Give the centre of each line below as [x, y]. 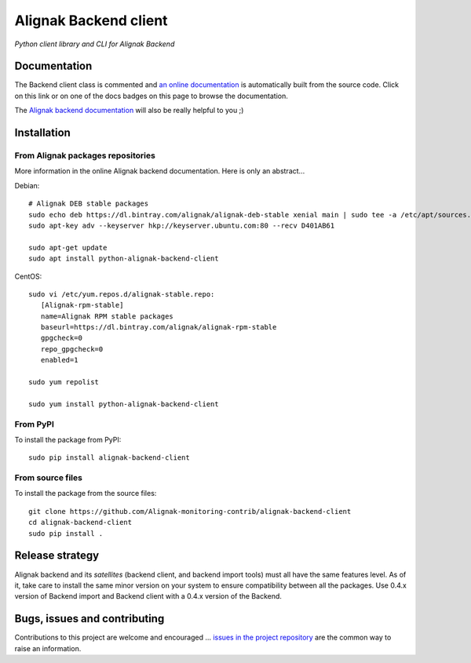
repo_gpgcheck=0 [72, 349]
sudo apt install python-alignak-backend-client [124, 259]
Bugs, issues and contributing [89, 619]
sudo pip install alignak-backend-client [109, 458]
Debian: [27, 185]
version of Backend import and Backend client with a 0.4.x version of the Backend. [148, 596]
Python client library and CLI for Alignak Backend [95, 44]
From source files [48, 478]
